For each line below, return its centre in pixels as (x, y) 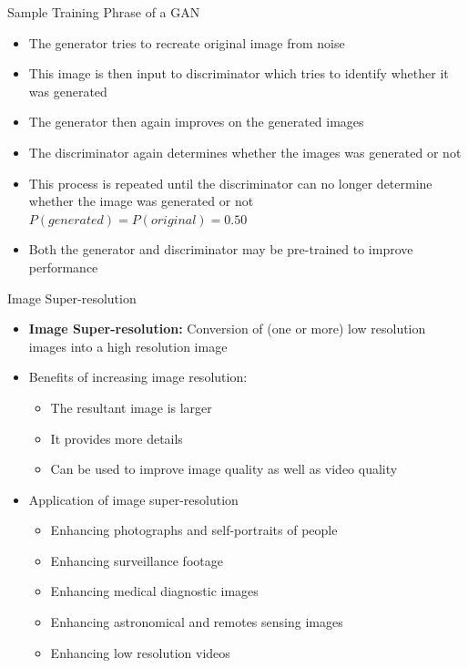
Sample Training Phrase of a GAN (104, 12)
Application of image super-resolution (133, 499)
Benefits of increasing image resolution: (138, 377)
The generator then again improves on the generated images (196, 122)
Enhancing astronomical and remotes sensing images (197, 622)
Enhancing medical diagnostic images (154, 591)
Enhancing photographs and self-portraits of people (194, 530)
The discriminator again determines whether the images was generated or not (245, 152)
